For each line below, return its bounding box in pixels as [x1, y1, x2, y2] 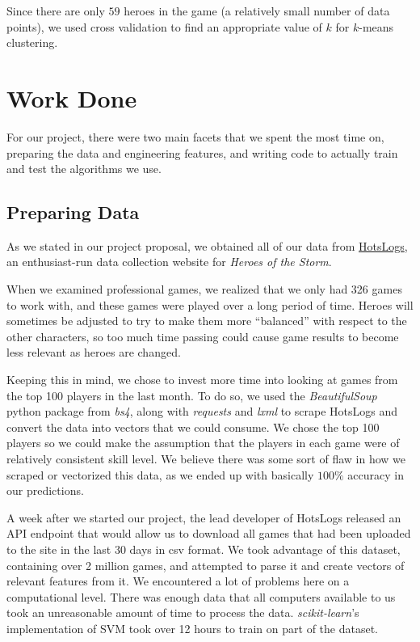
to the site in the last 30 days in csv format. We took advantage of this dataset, [6, 540, 401, 557]
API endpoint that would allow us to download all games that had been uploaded [6, 525, 411, 542]
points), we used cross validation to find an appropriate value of [6, 18, 322, 35]
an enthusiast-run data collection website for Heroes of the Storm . [6, 253, 332, 270]
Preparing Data [6, 200, 140, 225]
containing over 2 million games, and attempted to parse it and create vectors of [6, 556, 405, 573]
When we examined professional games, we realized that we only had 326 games [6, 281, 402, 298]
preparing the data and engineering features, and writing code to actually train [6, 144, 398, 161]
